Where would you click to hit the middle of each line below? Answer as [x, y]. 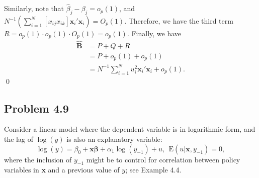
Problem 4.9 [36, 108]
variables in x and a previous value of [62, 170]
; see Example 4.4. [153, 170]
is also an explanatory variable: [114, 139]
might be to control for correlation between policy [163, 159]
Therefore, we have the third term [181, 21]
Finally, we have [156, 33]
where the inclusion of [38, 159]
